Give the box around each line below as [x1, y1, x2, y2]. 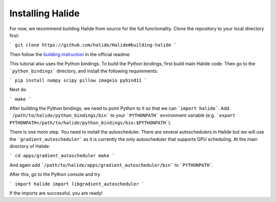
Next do [9, 87, 27, 93]
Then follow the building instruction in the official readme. [9, 51, 131, 57]
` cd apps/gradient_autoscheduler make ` [9, 153, 115, 159]
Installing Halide [9, 8, 80, 19]
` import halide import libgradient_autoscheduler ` [9, 181, 145, 187]
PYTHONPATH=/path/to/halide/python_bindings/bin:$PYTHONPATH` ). [9, 119, 172, 125]
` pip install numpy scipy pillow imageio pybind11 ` [9, 77, 147, 83]
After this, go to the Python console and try [9, 171, 101, 178]
